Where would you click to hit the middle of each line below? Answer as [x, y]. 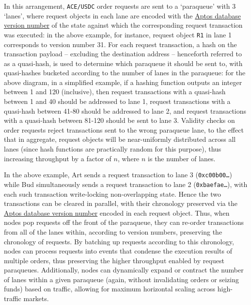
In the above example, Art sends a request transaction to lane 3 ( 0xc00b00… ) [118, 175]
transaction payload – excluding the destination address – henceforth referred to [123, 54]
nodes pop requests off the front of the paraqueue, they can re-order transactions [124, 222]
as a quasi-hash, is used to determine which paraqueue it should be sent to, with [123, 63]
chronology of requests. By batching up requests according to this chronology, [119, 241]
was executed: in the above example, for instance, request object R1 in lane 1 [118, 34]
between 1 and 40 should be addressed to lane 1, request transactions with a [117, 101]
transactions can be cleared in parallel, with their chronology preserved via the [121, 203]
